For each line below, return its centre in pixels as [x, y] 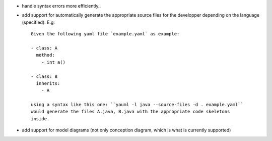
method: [45, 55]
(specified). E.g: [39, 22]
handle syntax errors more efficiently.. [61, 6]
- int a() [53, 62]
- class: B [44, 76]
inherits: [48, 83]
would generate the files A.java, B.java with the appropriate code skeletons [130, 112]
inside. [40, 119]
